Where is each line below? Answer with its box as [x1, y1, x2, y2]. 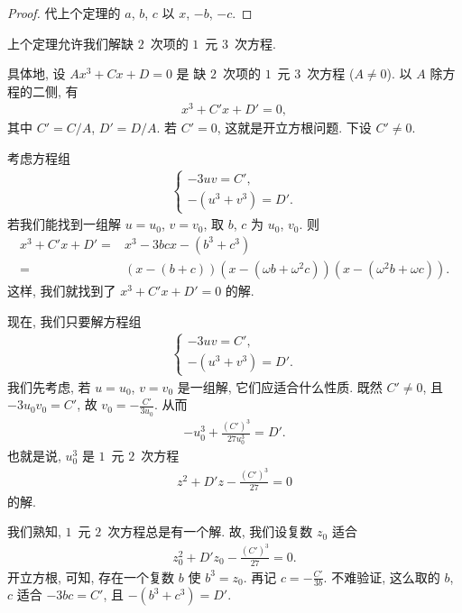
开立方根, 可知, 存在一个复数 [7, 567, 175, 586]
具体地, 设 [7, 64, 66, 83]
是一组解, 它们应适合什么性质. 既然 [177, 377, 383, 396]
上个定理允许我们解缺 [7, 33, 134, 52]
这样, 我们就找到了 [7, 280, 116, 299]
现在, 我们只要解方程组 [7, 311, 142, 330]
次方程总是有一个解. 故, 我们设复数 [107, 522, 313, 541]
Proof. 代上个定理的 [7, 4, 121, 22]
